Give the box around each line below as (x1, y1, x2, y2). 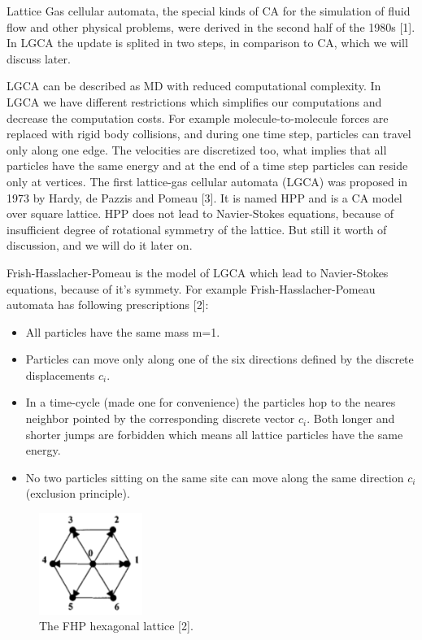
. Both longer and (307, 410, 395, 427)
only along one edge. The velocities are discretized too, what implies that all (7, 141, 387, 158)
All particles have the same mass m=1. (25, 323, 220, 340)
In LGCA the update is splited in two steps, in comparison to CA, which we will (7, 34, 408, 51)
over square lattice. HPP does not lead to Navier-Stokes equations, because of (7, 205, 394, 222)
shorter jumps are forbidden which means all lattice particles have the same (25, 425, 403, 442)
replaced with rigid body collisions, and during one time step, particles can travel (7, 125, 411, 142)
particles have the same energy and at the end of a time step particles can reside (7, 157, 408, 174)
